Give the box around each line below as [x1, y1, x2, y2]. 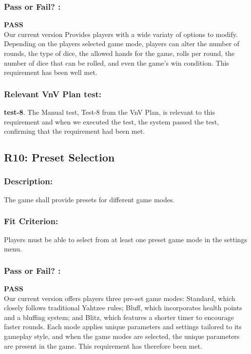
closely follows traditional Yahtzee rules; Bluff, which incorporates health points [4, 302, 242, 313]
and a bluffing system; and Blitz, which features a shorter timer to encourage [4, 312, 234, 322]
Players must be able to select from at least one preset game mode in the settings [4, 234, 247, 244]
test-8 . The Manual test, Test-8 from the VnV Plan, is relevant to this [4, 107, 215, 117]
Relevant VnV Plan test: [4, 88, 101, 100]
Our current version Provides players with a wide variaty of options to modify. [4, 29, 238, 39]
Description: [4, 175, 53, 187]
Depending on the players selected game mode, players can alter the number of [4, 38, 240, 49]
